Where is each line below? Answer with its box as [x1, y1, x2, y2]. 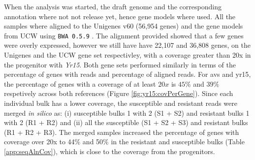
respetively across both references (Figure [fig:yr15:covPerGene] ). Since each [4, 88, 233, 98]
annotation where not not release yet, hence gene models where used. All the [4, 11, 236, 21]
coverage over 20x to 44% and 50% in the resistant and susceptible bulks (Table [4, 136, 245, 147]
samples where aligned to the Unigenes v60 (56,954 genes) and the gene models [4, 21, 243, 31]
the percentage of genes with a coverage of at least [4, 78, 156, 89]
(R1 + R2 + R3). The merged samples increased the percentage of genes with [4, 127, 239, 137]
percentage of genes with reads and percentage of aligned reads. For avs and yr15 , [4, 69, 251, 79]
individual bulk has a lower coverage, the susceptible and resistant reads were [4, 98, 237, 108]
